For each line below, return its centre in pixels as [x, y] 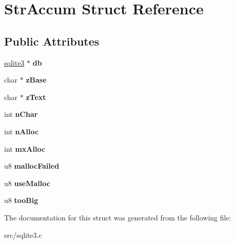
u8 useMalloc [27, 183]
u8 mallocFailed [32, 166]
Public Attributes [52, 41]
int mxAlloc [25, 148]
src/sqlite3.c [23, 235]
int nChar [21, 114]
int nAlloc [22, 131]
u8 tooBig [21, 200]
